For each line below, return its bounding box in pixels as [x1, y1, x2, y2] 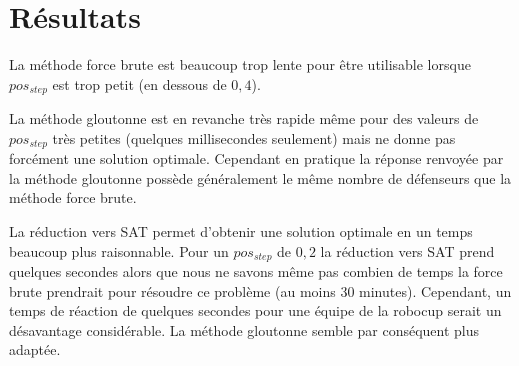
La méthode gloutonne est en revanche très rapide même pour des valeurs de [9, 108, 479, 129]
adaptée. [9, 339, 61, 360]
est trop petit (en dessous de [52, 73, 227, 94]
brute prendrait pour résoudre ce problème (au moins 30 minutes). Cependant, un [9, 280, 512, 301]
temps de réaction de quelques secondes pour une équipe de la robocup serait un [9, 300, 502, 321]
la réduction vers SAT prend [320, 240, 495, 261]
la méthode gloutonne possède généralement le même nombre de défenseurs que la [9, 167, 512, 188]
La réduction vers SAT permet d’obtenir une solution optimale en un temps [9, 221, 473, 241]
